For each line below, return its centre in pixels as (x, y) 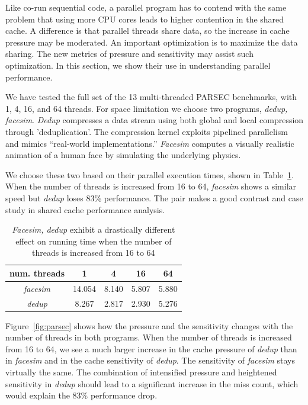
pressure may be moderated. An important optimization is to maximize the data (152, 42)
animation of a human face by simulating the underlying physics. (123, 155)
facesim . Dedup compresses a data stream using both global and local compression (155, 120)
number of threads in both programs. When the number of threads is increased (149, 337)
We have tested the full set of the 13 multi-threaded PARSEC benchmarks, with (151, 97)
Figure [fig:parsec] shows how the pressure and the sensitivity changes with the (149, 325)
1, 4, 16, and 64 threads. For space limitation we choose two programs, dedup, (147, 108)
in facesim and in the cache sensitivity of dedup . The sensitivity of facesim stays (150, 360)
